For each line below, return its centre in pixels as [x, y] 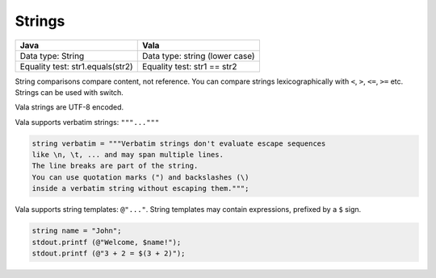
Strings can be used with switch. [69, 92]
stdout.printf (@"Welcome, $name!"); [107, 242]
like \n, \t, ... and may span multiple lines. [128, 155]
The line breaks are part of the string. [115, 166]
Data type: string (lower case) [198, 56]
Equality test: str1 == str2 [189, 66]
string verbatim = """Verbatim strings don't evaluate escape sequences [179, 143]
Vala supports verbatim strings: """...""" [87, 122]
